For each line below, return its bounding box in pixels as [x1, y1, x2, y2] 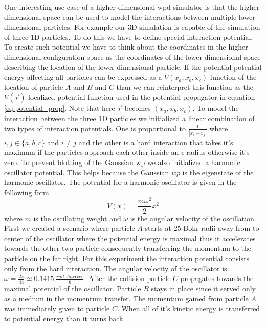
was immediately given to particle [4, 303, 110, 314]
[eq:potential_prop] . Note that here [4, 103, 115, 113]
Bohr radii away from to [183, 223, 259, 233]
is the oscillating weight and [33, 213, 121, 223]
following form [4, 186, 49, 197]
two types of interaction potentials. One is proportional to [4, 123, 186, 133]
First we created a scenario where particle [4, 223, 135, 233]
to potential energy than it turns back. [4, 313, 125, 323]
